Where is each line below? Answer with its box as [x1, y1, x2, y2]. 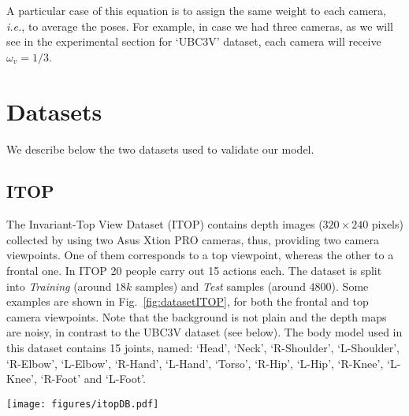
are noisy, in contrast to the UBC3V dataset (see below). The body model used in [6, 324, 403, 340]
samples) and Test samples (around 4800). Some [136, 277, 369, 294]
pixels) [371, 216, 403, 232]
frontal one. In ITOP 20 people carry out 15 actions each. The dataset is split [6, 262, 382, 279]
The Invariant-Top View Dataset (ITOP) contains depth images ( [6, 216, 323, 232]
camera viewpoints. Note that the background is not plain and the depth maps [6, 308, 387, 325]
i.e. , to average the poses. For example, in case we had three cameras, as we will [6, 17, 393, 34]
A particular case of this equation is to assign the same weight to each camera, [6, 2, 386, 18]
